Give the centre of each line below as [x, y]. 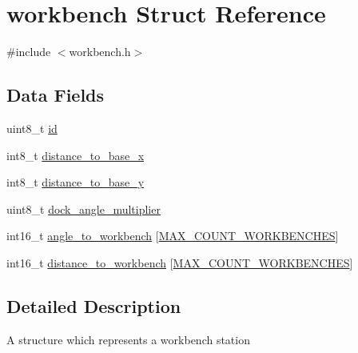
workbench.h [100, 52]
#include [29, 52]
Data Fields [56, 95]
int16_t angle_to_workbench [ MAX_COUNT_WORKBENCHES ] [173, 236]
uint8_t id [32, 128]
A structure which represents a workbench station [128, 339]
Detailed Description [94, 305]
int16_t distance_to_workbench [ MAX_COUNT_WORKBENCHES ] [180, 262]
